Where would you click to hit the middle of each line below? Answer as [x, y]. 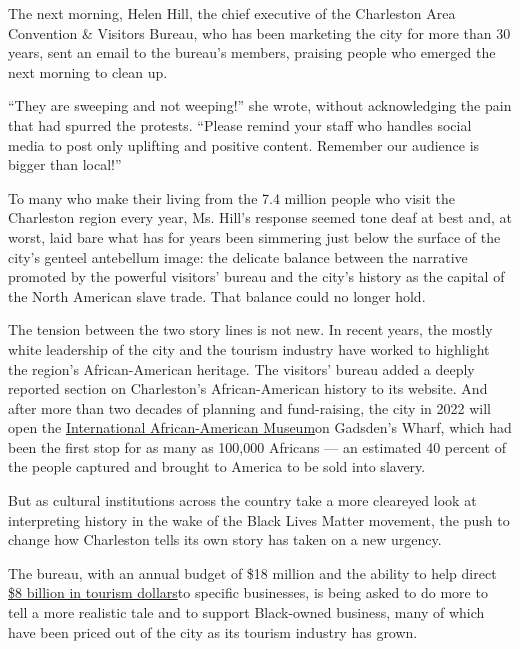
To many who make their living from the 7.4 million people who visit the [231, 197]
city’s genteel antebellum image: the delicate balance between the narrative [238, 256]
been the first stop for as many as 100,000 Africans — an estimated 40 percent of [257, 446]
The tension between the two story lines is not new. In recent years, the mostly [250, 329]
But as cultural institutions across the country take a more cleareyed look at [242, 500]
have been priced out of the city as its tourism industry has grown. [213, 631]
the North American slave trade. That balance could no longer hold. [217, 295]
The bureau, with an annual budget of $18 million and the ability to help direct [252, 572]
